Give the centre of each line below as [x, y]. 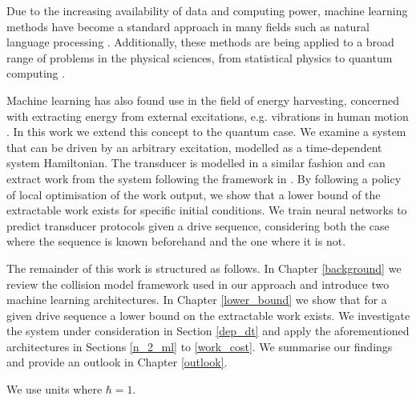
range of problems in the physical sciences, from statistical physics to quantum [200, 57]
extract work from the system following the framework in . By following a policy [204, 178]
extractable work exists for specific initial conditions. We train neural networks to [207, 210]
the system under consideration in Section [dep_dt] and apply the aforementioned [208, 331]
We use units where [55, 389]
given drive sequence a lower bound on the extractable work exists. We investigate [208, 315]
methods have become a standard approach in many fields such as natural [188, 26]
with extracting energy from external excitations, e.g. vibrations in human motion [208, 116]
